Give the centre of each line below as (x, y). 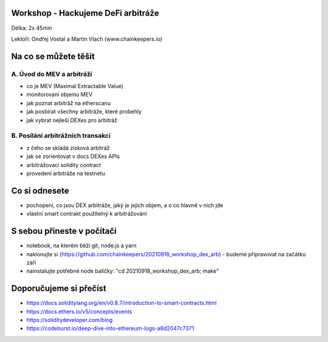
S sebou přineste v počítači (64, 231)
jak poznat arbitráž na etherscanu (69, 103)
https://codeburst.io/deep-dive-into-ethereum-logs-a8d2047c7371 (110, 329)
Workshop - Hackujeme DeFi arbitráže (85, 13)
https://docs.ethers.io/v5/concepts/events (79, 311)
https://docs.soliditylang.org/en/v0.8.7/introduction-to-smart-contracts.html (121, 303)
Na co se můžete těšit (53, 56)
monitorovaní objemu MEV (60, 95)
